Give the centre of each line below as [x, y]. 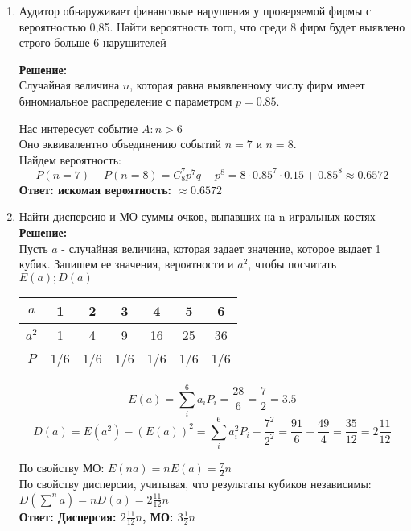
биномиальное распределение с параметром [125, 100]
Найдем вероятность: [70, 159]
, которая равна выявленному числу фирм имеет [247, 85]
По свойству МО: [62, 468]
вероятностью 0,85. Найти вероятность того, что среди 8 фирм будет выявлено [212, 26]
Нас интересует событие [78, 128]
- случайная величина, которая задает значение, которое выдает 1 [221, 248]
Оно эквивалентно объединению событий [120, 144]
